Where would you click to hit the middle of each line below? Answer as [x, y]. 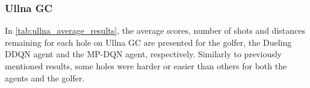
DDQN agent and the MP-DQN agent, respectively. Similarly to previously [143, 54]
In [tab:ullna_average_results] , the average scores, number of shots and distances [155, 30]
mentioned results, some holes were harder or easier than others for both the [146, 66]
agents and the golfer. [45, 77]
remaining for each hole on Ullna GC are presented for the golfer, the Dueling [148, 42]
